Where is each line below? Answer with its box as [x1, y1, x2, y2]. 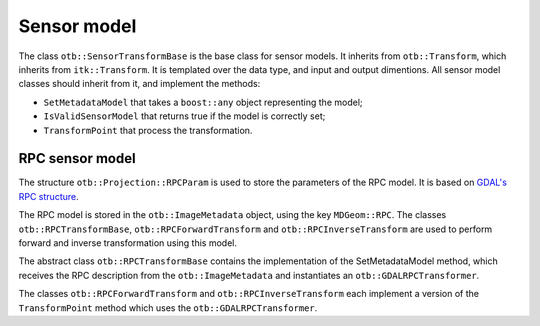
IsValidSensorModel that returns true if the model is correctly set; [43, 110, 326, 122]
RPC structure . [18, 190, 79, 202]
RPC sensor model [18, 150, 136, 167]
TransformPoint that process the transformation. [43, 124, 253, 136]
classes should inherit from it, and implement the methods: [18, 78, 261, 90]
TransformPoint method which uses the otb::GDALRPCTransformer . [18, 301, 318, 314]
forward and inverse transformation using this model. [18, 236, 238, 249]
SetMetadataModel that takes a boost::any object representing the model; [43, 96, 363, 108]
